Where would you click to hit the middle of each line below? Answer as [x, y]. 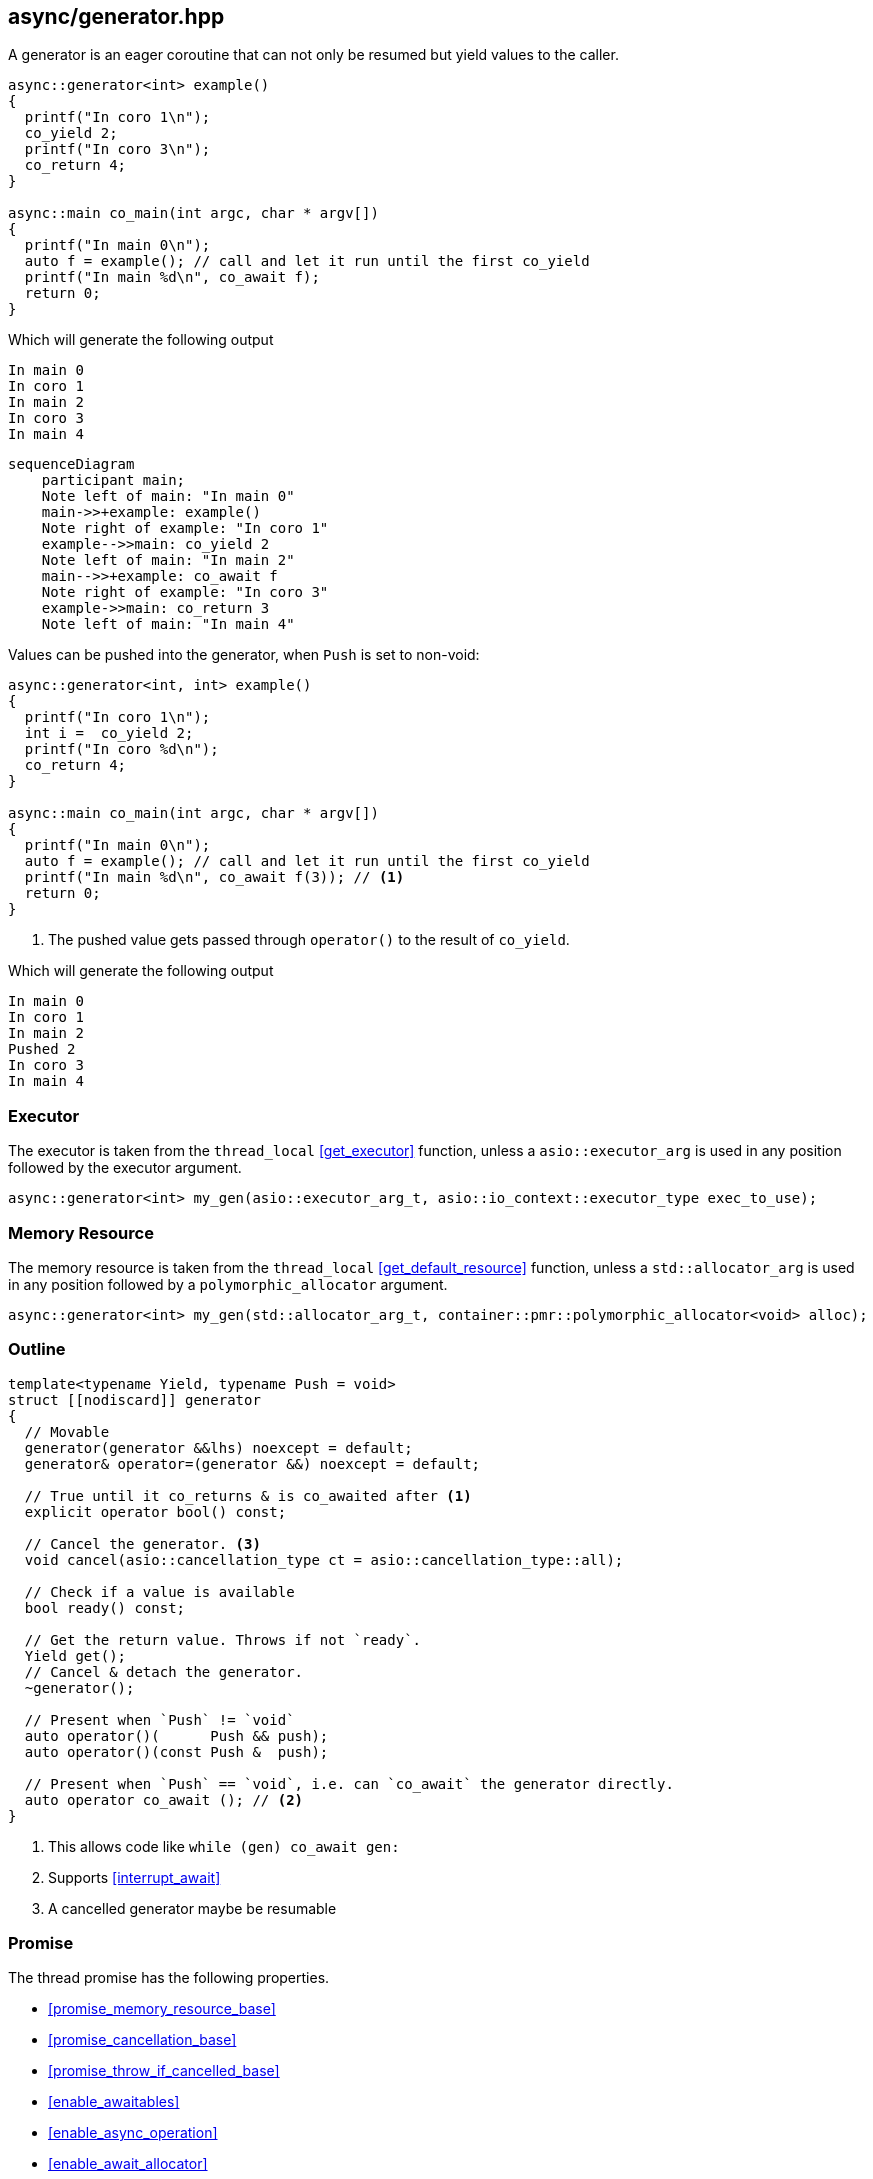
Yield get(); [75, 1655]
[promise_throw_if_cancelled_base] [164, 2071]
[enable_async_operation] [133, 2133]
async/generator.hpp [116, 16]
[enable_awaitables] [114, 2102]
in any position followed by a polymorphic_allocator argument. [228, 1284]
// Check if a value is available [159, 1591]
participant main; [113, 480]
